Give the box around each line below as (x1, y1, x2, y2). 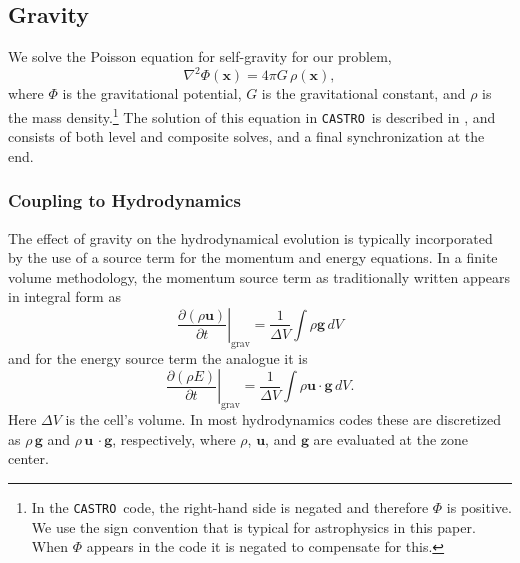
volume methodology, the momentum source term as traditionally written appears (8, 266, 511, 287)
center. (8, 448, 49, 469)
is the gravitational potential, (62, 83, 242, 104)
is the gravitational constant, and (261, 83, 466, 104)
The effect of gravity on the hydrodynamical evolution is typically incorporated (8, 227, 493, 248)
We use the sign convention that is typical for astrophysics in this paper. (31, 516, 476, 537)
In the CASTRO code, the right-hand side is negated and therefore (31, 496, 429, 517)
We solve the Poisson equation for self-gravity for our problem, (8, 46, 392, 67)
